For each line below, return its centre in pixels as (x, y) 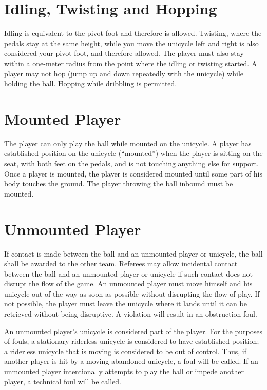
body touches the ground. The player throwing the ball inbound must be (119, 183)
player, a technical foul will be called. (63, 381)
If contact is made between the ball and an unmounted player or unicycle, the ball (133, 253)
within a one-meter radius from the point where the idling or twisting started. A (131, 63)
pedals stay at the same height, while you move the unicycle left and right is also (131, 43)
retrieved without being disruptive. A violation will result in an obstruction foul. (131, 314)
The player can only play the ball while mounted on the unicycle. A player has (128, 143)
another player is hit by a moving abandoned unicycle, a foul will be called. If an (131, 361)
